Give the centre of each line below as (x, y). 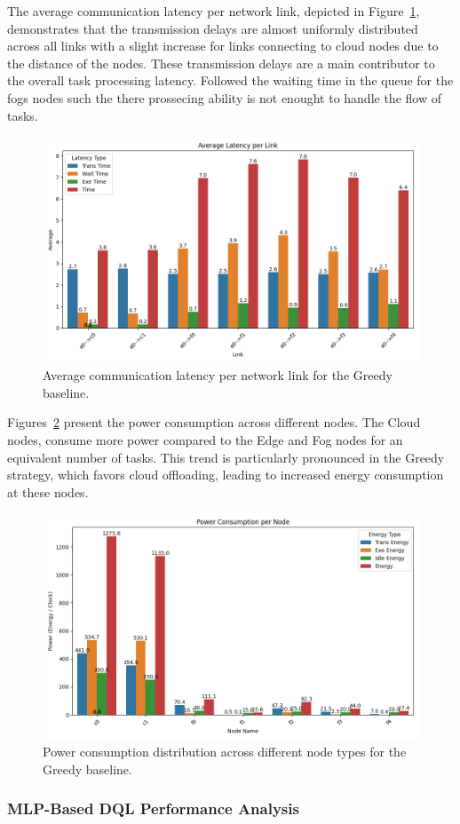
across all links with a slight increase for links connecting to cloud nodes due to (223, 46)
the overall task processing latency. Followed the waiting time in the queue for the (230, 80)
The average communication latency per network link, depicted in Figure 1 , (214, 11)
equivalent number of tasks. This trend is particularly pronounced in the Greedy (226, 457)
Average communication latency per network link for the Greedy (218, 375)
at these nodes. (48, 491)
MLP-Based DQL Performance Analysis (153, 808)
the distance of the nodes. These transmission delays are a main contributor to (221, 63)
